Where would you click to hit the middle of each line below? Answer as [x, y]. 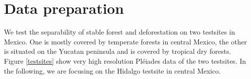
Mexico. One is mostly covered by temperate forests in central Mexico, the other [125, 41]
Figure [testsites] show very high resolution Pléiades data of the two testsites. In [125, 60]
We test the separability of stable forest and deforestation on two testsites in [120, 32]
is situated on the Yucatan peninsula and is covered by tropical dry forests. [118, 51]
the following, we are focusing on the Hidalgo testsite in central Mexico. [112, 70]
